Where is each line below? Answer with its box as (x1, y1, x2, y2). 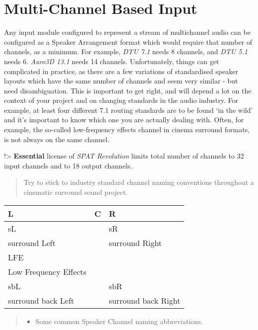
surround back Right (109, 294, 181, 306)
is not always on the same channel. (4, 134, 110, 144)
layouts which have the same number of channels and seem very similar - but (4, 76, 238, 86)
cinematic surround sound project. (23, 187, 128, 197)
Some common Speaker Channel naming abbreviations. (35, 316, 203, 326)
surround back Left (8, 294, 74, 306)
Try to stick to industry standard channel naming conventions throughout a (23, 177, 254, 187)
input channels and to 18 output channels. (4, 160, 132, 170)
